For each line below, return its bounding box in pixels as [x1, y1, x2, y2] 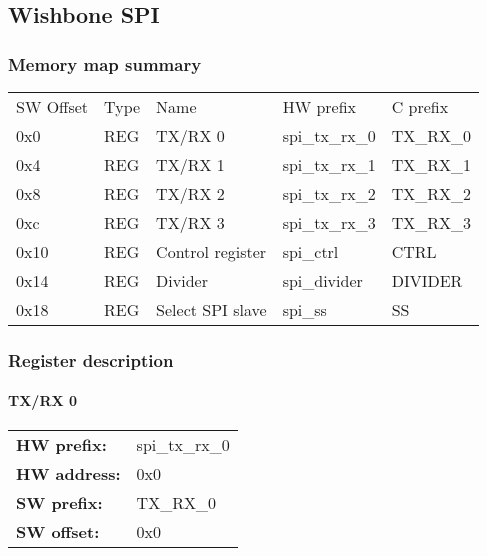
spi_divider [282, 269, 363, 292]
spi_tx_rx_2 [282, 182, 376, 205]
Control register [156, 240, 267, 263]
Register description [8, 347, 174, 372]
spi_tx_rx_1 [282, 153, 376, 176]
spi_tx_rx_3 [282, 211, 376, 234]
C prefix [391, 95, 449, 118]
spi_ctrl [282, 240, 339, 263]
